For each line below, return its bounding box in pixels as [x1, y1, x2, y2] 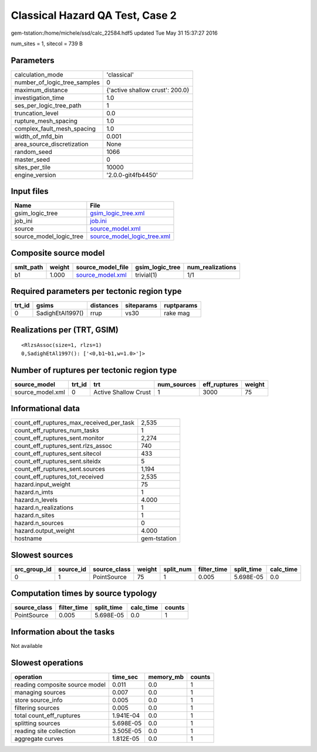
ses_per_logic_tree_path [14, 101, 82, 109]
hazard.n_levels [14, 496, 58, 504]
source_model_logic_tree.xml [90, 232, 170, 240]
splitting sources [14, 719, 61, 727]
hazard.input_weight [14, 480, 70, 489]
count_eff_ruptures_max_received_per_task [14, 419, 135, 427]
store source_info [14, 696, 63, 704]
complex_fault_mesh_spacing [14, 124, 96, 132]
